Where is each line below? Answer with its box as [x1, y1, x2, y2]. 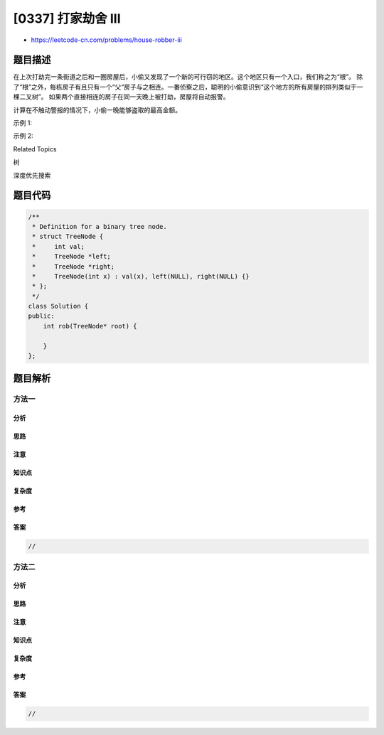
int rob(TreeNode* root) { [43, 322, 138, 330]
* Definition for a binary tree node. [32, 222, 167, 230]
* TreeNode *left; [32, 252, 112, 261]
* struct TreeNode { [32, 232, 104, 241]
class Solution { [28, 302, 89, 311]
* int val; [32, 242, 85, 250]
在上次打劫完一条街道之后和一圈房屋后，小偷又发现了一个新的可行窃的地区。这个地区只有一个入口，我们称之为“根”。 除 [13, 73, 363, 81]
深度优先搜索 [13, 171, 51, 179]
